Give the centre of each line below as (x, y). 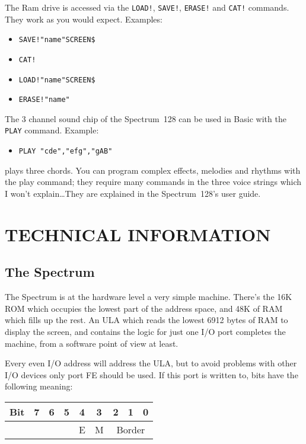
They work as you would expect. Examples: (84, 19)
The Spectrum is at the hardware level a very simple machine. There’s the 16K (149, 297)
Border (131, 429)
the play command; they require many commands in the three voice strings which (153, 182)
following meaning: (39, 386)
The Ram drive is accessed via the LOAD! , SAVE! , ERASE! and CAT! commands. (147, 7)
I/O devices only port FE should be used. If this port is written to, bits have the (152, 374)
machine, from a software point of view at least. (92, 343)
